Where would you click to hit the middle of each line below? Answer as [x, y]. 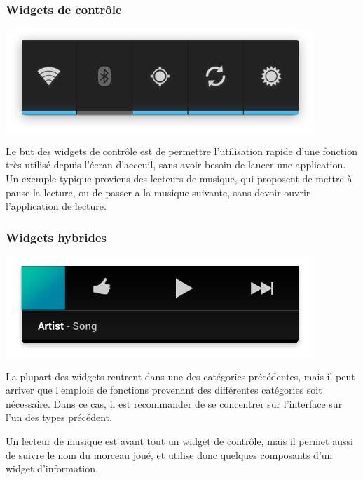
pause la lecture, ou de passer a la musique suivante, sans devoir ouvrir [158, 192]
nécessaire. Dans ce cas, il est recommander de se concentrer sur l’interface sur [174, 403]
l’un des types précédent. [59, 417]
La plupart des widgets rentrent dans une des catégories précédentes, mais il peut [180, 376]
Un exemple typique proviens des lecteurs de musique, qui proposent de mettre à [179, 178]
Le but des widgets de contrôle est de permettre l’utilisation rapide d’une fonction [181, 151]
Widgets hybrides [56, 237]
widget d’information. [52, 468]
